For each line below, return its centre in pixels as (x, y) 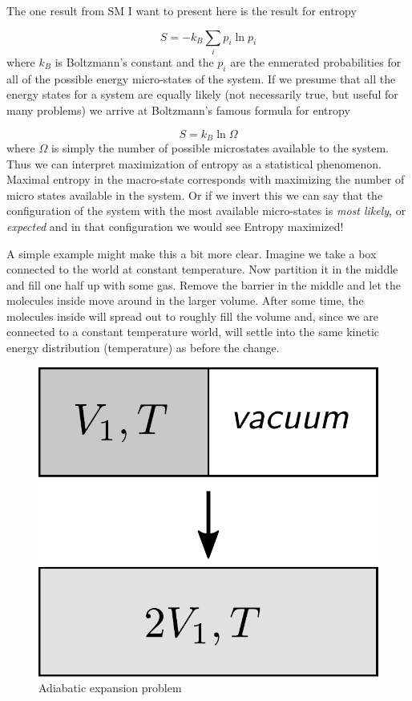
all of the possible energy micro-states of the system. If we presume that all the (201, 78)
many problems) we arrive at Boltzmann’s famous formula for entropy (178, 109)
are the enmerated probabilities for (316, 61)
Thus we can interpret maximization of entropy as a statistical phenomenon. (194, 163)
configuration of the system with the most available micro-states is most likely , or (206, 211)
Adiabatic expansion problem (110, 688)
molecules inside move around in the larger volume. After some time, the (185, 300)
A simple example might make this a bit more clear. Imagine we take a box (192, 253)
